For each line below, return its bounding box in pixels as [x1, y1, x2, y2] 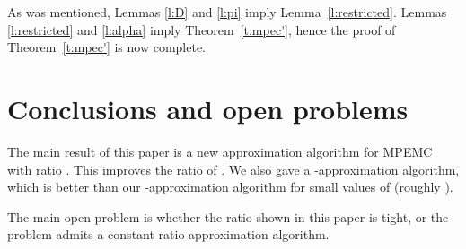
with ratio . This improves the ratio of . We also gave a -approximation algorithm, [7, 159, 460, 178]
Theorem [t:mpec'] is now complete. [7, 38, 206, 56]
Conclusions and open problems [7, 90, 409, 126]
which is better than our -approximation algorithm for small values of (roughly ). [7, 177, 453, 196]
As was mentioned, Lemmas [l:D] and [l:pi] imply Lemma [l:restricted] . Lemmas [7, 3, 447, 21]
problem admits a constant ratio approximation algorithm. [7, 225, 330, 244]
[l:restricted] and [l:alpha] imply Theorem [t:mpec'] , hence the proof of [7, 20, 396, 39]
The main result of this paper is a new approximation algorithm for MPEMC [7, 142, 433, 160]
